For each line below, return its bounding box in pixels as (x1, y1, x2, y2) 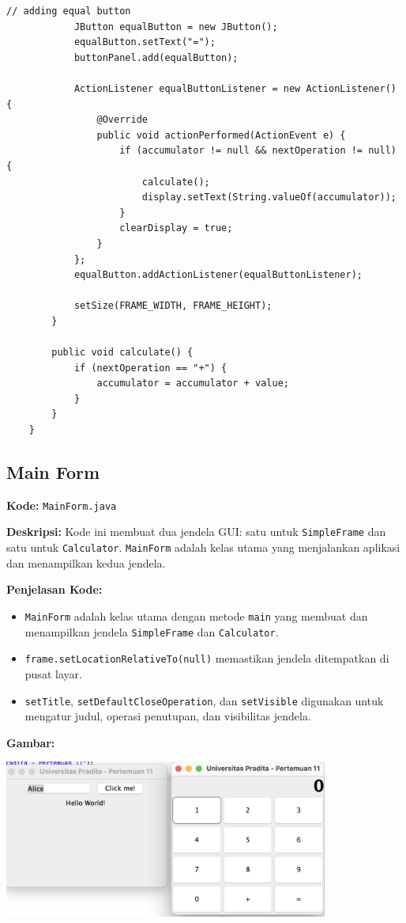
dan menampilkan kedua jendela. (6, 554, 166, 571)
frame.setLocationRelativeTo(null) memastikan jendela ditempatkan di (24, 650, 389, 667)
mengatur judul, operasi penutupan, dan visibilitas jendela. (24, 708, 311, 724)
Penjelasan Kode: (6, 581, 103, 598)
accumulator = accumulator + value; (96, 378, 289, 389)
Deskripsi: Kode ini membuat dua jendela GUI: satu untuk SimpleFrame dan (6, 523, 386, 540)
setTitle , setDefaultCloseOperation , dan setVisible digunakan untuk (24, 692, 384, 708)
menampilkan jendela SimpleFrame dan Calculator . (24, 623, 279, 640)
